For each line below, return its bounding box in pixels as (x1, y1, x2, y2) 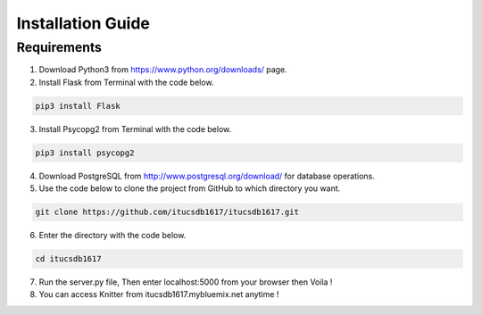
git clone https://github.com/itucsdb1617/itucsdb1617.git (35, 207, 299, 218)
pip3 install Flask (35, 101, 120, 111)
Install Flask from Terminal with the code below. (38, 77, 214, 87)
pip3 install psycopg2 (35, 147, 135, 158)
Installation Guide (16, 13, 151, 33)
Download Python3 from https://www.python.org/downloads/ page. (38, 64, 287, 75)
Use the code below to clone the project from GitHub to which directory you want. (38, 183, 341, 194)
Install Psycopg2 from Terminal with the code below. (38, 123, 232, 134)
